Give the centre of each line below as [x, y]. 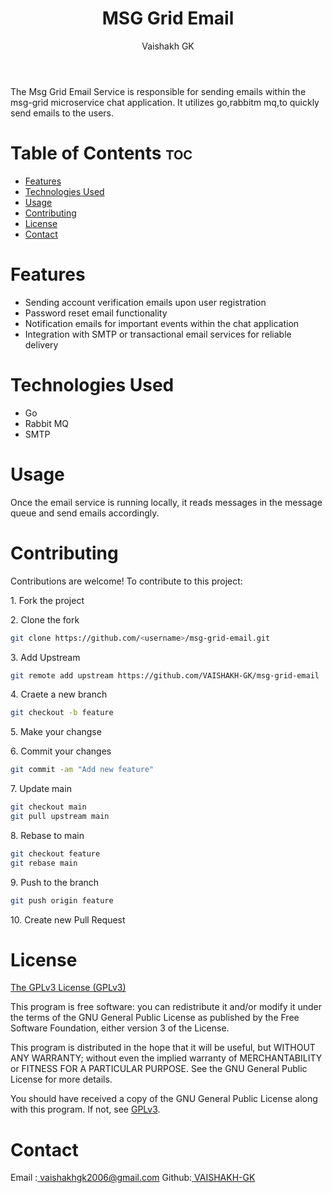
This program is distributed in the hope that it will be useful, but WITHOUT [163, 1048]
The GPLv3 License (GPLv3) [68, 988]
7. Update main [41, 789]
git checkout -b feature [62, 713]
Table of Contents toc [101, 153]
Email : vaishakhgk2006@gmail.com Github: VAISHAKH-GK [133, 1178]
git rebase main [44, 863]
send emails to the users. [62, 113]
